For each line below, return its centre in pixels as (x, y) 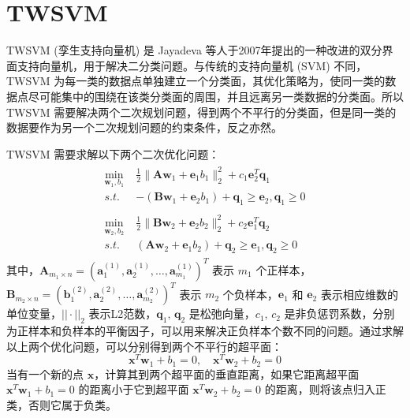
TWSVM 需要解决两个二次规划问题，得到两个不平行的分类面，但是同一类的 (201, 112)
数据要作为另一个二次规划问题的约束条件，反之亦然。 (144, 127)
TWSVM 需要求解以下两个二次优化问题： (113, 153)
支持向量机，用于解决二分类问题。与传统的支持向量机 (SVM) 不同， (192, 65)
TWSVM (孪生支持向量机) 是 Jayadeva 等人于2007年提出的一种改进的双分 (194, 50)
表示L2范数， (123, 313)
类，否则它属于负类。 (61, 405)
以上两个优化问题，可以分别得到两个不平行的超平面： (144, 346)
